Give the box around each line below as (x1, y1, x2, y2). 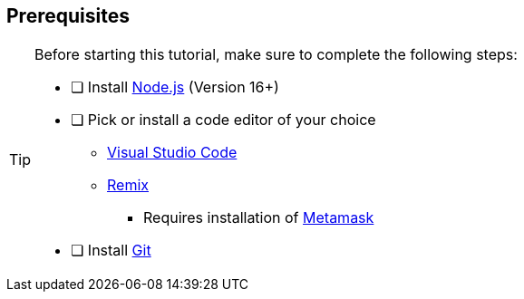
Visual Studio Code (107, 143, 238, 162)
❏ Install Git (71, 241, 151, 260)
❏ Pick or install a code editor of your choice (71, 111, 376, 130)
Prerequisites (6, 5, 130, 27)
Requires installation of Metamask (143, 208, 374, 227)
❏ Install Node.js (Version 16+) (71, 78, 279, 97)
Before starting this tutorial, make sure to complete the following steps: (34, 45, 518, 64)
